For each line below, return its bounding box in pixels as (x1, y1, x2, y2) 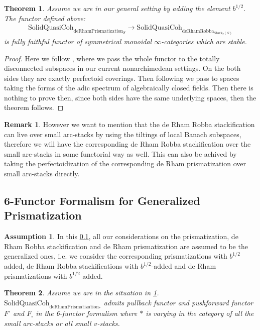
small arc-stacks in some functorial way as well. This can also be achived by (4, 148, 237, 159)
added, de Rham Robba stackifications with (4, 261, 139, 271)
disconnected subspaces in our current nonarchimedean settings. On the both (4, 63, 241, 73)
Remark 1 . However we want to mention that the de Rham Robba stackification (4, 119, 255, 130)
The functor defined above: (4, 13, 85, 23)
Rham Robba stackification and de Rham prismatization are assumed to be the (4, 241, 248, 251)
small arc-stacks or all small (4, 317, 91, 328)
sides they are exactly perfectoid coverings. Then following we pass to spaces (4, 72, 239, 83)
